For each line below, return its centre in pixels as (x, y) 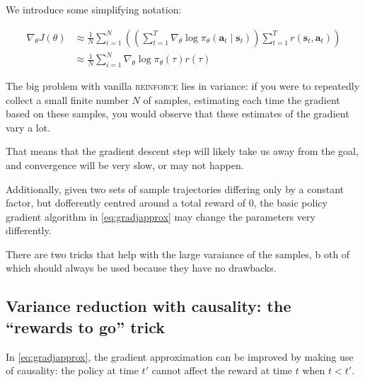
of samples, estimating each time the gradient (242, 99)
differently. (29, 230)
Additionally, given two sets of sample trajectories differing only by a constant (175, 189)
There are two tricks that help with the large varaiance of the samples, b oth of (178, 254)
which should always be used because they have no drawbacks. (141, 268)
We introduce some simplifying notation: (94, 9)
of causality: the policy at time (72, 370)
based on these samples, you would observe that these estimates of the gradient (178, 114)
